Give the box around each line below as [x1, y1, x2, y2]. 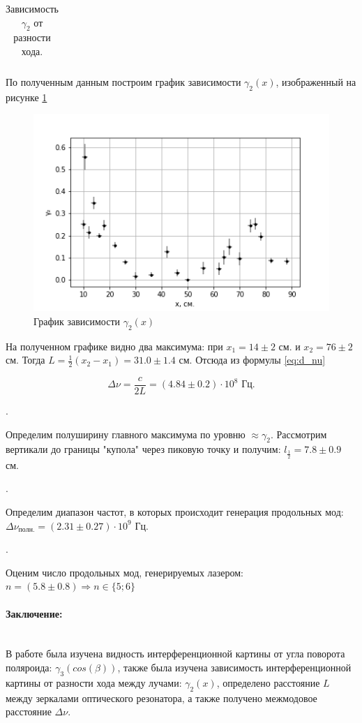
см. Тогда [6, 352, 45, 367]
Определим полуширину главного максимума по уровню [6, 426, 246, 441]
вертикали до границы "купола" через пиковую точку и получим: [6, 442, 281, 456]
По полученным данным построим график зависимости [6, 75, 241, 89]
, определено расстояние [216, 675, 320, 690]
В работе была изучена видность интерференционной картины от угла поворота [6, 646, 345, 661]
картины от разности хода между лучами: [6, 675, 182, 690]
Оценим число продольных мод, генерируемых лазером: [6, 565, 243, 579]
